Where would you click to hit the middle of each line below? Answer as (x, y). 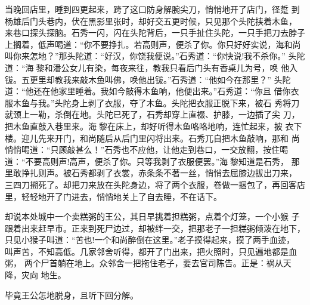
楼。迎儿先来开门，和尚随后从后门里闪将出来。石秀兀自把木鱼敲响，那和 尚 (152, 138)
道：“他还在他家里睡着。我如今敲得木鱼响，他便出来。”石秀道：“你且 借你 (148, 91)
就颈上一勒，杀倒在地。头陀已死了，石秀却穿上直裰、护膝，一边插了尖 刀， (152, 114)
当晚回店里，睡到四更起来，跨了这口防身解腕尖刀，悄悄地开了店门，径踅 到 (152, 9)
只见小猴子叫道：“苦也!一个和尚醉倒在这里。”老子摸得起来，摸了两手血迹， (150, 240)
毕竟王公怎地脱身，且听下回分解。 (72, 295)
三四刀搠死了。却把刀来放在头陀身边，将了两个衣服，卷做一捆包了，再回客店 (155, 184)
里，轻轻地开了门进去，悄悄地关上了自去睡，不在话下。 (113, 196)
